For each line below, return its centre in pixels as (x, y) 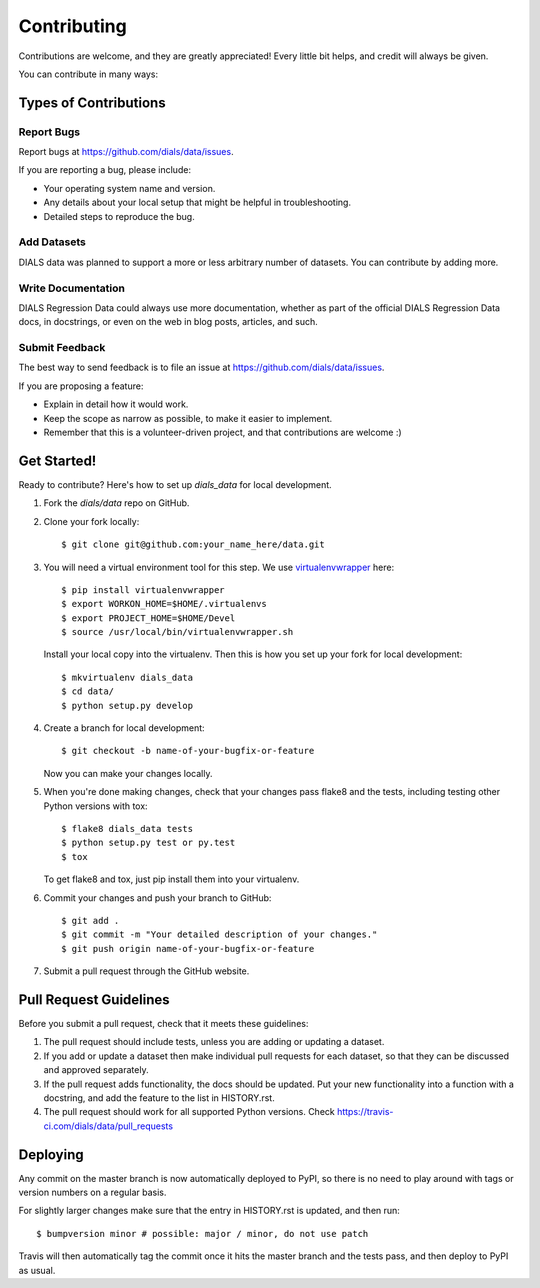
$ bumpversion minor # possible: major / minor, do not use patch (202, 1233)
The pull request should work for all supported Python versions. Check (189, 1112)
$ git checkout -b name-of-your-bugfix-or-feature (188, 751)
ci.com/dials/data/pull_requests (108, 1126)
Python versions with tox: (96, 806)
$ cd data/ (88, 691)
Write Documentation (71, 288)
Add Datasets (52, 242)
